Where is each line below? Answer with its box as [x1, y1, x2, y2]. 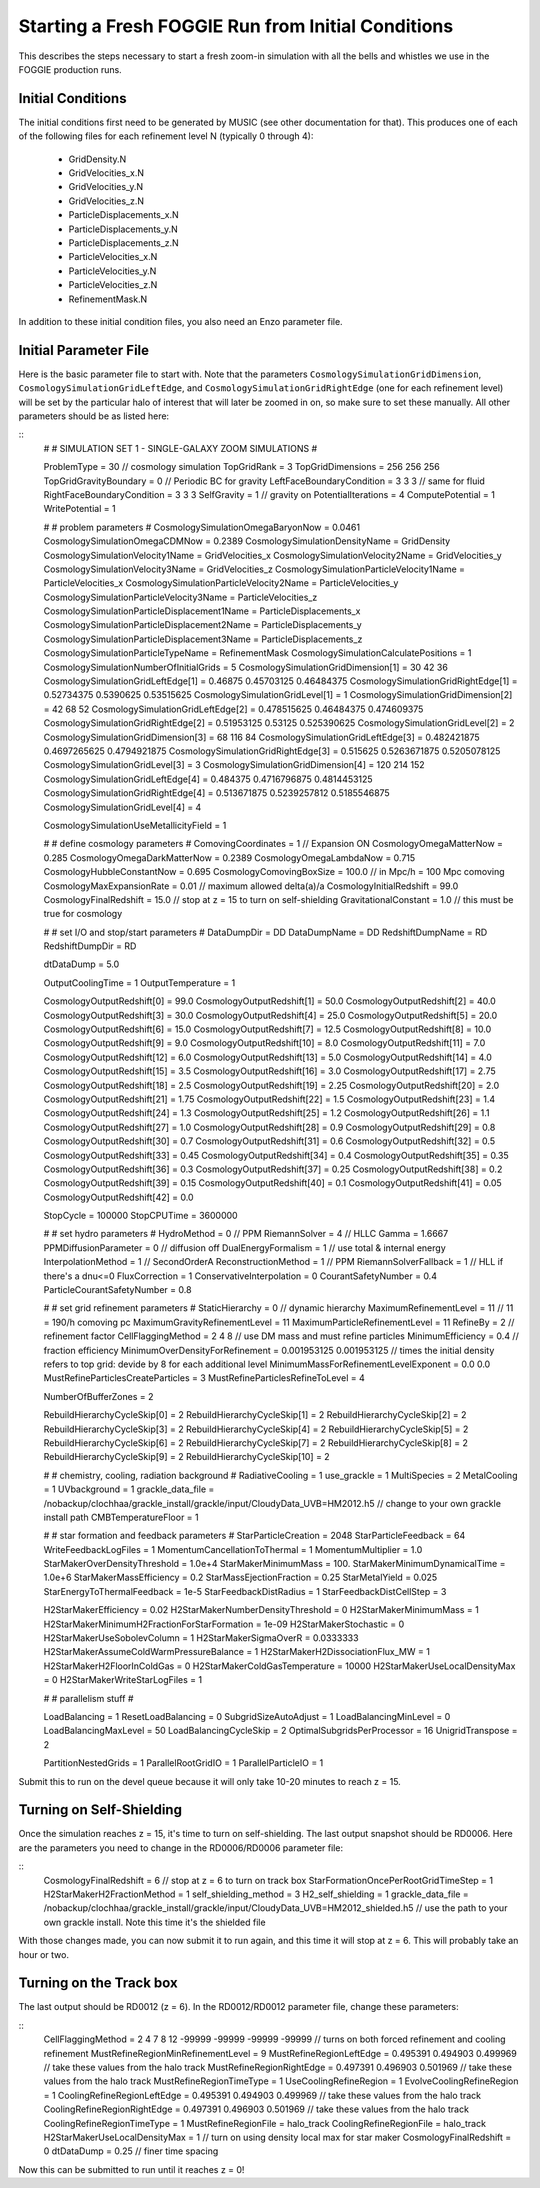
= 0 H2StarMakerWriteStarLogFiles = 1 [43, 1674, 203, 1686]
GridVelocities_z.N [68, 195, 145, 207]
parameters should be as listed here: [18, 410, 170, 422]
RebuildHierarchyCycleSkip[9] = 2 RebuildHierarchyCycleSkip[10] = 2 [43, 1451, 330, 1463]
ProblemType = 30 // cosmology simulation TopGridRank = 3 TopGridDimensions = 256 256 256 [43, 461, 440, 473]
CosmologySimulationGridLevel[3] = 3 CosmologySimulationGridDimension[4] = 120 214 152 [43, 759, 425, 771]
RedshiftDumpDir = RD [43, 940, 137, 952]
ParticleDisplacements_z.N [68, 236, 179, 249]
